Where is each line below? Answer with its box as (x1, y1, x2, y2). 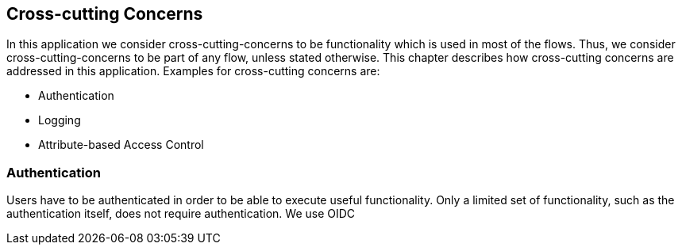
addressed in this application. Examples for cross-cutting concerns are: (6, 64, 380, 78)
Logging (38, 113, 81, 127)
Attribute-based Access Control (38, 138, 204, 152)
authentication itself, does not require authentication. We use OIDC (6, 207, 356, 221)
